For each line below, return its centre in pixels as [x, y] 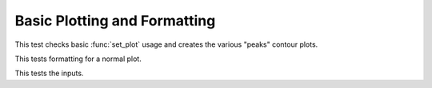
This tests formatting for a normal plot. [78, 59]
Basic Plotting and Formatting [115, 21]
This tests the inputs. [49, 73]
